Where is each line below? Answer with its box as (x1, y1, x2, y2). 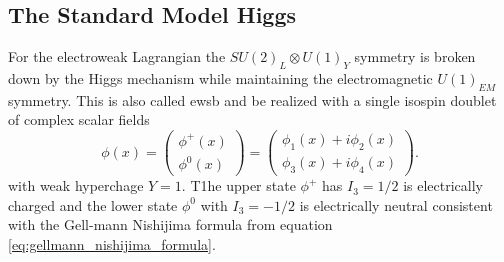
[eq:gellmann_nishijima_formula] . (8, 233, 216, 254)
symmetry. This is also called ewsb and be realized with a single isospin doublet (8, 89, 497, 110)
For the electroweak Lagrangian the (8, 46, 226, 67)
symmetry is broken (354, 46, 476, 67)
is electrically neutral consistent (299, 194, 493, 215)
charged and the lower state (8, 194, 178, 215)
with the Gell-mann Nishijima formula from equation (8, 214, 333, 235)
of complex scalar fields (8, 109, 150, 130)
